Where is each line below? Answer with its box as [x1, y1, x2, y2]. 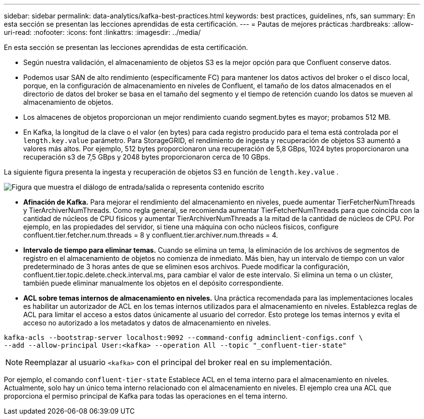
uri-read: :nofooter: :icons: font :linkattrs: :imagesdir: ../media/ [4, 28, 201, 36]
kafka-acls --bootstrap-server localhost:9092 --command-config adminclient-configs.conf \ [4, 334, 363, 341]
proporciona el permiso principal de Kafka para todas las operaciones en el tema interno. [4, 392, 288, 400]
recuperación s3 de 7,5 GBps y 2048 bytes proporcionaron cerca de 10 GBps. [23, 153, 271, 161]
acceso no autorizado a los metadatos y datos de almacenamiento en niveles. [23, 319, 271, 327]
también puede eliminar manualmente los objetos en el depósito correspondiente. [23, 279, 284, 287]
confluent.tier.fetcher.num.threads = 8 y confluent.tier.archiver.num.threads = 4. [23, 231, 278, 239]
